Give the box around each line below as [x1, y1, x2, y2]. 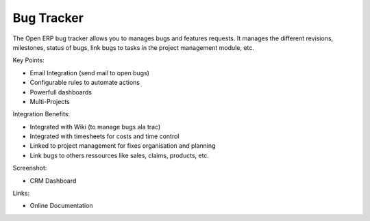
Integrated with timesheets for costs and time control [29, 132, 180, 140]
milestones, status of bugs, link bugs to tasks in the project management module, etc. [12, 43, 255, 51]
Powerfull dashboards [29, 88, 92, 96]
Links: [12, 189, 30, 198]
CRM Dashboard [29, 177, 77, 185]
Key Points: [12, 56, 45, 64]
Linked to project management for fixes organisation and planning [29, 142, 216, 150]
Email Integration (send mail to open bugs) [29, 68, 150, 77]
